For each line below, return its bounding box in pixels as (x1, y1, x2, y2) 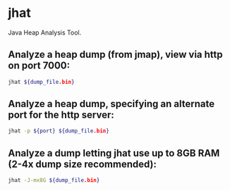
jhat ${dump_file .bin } (8, 78, 75, 85)
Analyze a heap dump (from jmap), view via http (8, 49, 223, 61)
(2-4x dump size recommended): (8, 158, 157, 170)
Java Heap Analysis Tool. (8, 28, 82, 37)
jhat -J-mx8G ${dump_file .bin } (8, 177, 100, 184)
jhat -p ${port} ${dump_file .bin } (8, 128, 110, 135)
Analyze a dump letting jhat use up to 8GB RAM (8, 147, 220, 159)
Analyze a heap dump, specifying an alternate (8, 98, 214, 110)
